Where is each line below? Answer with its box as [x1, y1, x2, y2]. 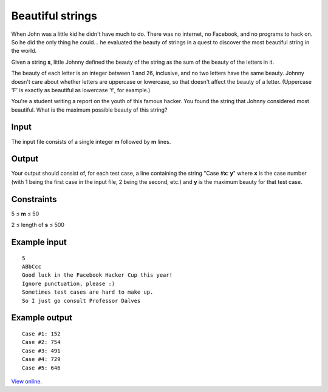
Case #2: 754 [22, 339, 61, 346]
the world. [11, 47, 37, 55]
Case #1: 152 [22, 330, 61, 337]
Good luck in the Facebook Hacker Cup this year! [22, 272, 173, 279]
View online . [11, 377, 43, 385]
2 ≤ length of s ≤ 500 [11, 221, 65, 229]
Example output [11, 313, 73, 323]
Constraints [11, 194, 57, 204]
